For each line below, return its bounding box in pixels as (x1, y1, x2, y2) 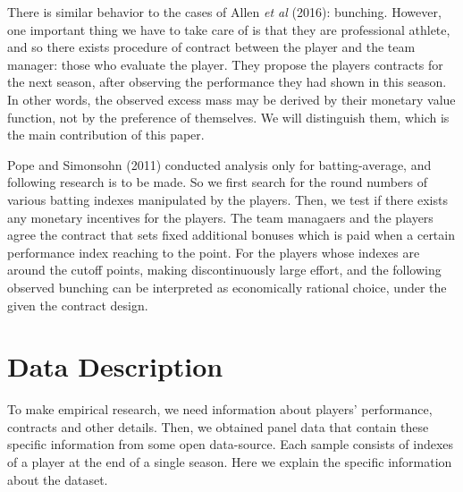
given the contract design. (7, 295, 148, 314)
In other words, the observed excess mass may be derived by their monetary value (7, 89, 456, 108)
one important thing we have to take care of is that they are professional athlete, (7, 20, 450, 38)
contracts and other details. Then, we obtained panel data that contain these (7, 417, 429, 436)
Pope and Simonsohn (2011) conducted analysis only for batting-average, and (7, 155, 432, 174)
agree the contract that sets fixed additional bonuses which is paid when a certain (7, 225, 455, 244)
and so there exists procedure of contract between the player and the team (7, 38, 416, 56)
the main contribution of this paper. (7, 125, 205, 144)
